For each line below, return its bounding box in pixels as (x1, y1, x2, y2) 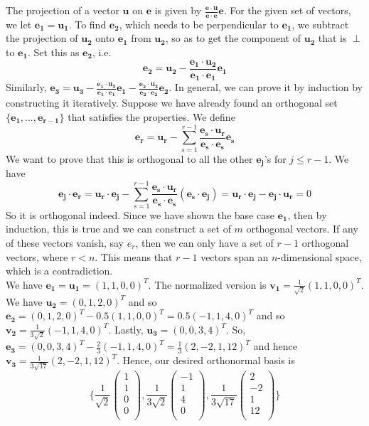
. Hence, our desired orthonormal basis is (117, 353, 295, 368)
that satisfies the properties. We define (68, 109, 235, 124)
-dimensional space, (277, 249, 362, 264)
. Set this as (27, 45, 80, 60)
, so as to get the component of (165, 31, 301, 46)
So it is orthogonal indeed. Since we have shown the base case (6, 207, 274, 222)
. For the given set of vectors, (223, 3, 351, 17)
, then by (287, 207, 327, 222)
